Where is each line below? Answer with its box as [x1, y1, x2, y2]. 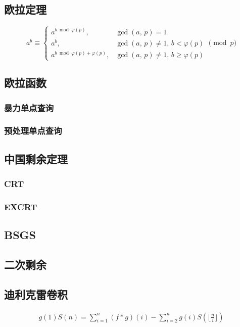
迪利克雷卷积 [4, 286, 68, 302]
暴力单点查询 [4, 101, 54, 114]
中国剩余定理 [4, 151, 68, 166]
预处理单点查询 [4, 124, 62, 137]
